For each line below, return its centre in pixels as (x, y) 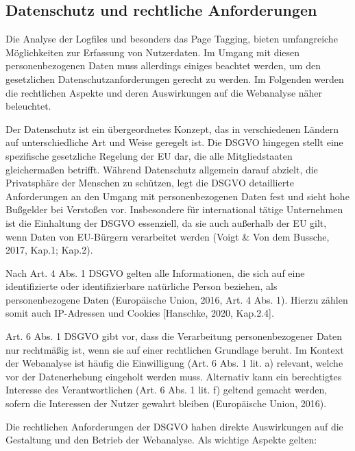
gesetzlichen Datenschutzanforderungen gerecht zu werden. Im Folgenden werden (175, 78)
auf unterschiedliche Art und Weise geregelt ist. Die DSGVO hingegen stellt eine (174, 142)
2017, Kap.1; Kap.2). (49, 250)
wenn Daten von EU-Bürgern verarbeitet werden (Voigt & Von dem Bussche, (168, 236)
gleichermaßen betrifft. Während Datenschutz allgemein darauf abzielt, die (162, 169)
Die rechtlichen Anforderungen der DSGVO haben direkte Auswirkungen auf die (174, 426)
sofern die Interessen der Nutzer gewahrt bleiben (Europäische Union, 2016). (166, 403)
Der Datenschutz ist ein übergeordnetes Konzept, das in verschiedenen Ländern (172, 129)
